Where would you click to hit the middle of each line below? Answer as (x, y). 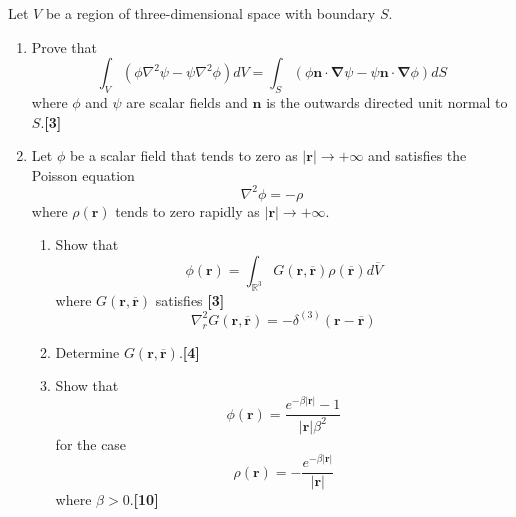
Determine (87, 351)
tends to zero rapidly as (187, 210)
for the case (91, 443)
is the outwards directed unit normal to (387, 101)
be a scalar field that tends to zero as (183, 155)
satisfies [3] (190, 299)
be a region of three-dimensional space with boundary (210, 13)
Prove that (64, 46)
